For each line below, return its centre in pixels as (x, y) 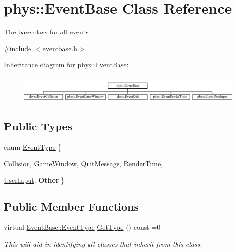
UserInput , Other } (34, 180)
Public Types (38, 126)
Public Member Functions (71, 206)
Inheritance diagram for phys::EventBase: (66, 65)
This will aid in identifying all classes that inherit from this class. (103, 243)
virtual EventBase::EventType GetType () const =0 (82, 227)
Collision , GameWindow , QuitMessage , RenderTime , (84, 163)
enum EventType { (33, 147)
